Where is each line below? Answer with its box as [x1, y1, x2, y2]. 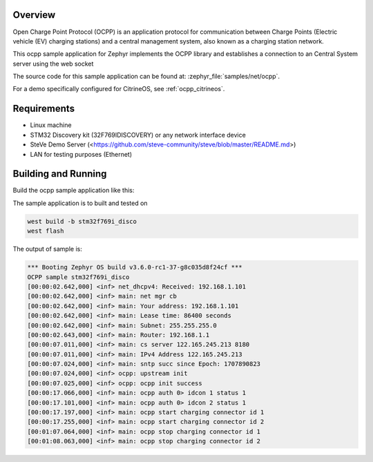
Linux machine [30, 121, 72, 129]
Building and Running [12, 168, 107, 180]
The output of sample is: [12, 245, 82, 253]
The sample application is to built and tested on [12, 199, 148, 207]
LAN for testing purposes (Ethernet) [30, 150, 133, 158]
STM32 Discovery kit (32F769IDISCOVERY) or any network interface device [30, 131, 247, 139]
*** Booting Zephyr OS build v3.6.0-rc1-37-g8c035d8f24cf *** [27, 263, 242, 271]
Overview [12, 9, 56, 21]
